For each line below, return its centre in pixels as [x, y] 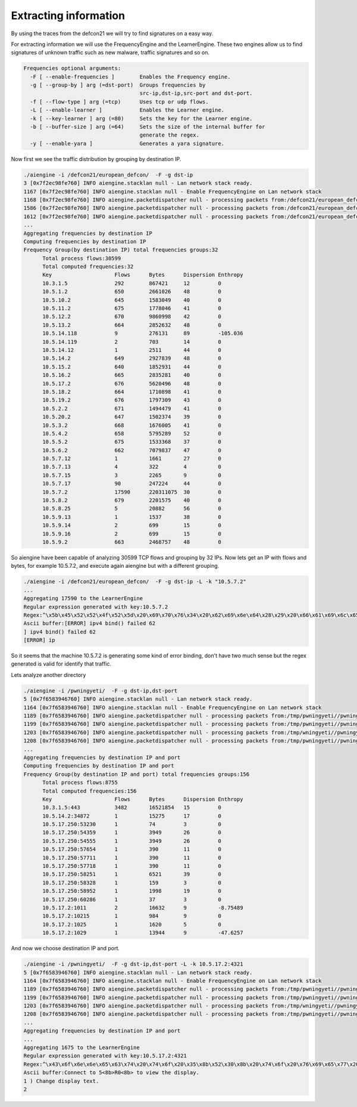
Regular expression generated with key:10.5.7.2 [96, 607]
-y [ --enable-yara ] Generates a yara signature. [127, 143]
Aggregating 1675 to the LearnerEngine [82, 1048]
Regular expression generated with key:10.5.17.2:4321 [105, 1056]
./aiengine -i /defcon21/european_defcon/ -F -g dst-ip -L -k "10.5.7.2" [135, 582]
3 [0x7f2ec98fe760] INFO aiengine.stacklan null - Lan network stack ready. [138, 183]
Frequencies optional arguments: [72, 68]
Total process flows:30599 [82, 258]
